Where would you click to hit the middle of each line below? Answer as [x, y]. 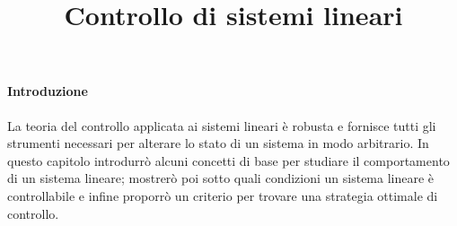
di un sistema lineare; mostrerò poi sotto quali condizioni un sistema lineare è [221, 178]
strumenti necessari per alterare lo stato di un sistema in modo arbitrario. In [218, 143]
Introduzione [48, 91]
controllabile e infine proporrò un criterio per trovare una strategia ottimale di [223, 195]
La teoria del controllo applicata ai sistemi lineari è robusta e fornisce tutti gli [222, 125]
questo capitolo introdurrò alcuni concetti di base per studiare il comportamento [228, 160]
